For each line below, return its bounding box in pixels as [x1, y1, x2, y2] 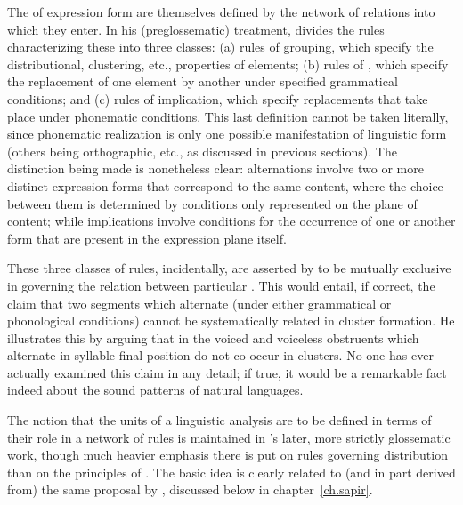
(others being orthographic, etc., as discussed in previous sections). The [7, 141, 397, 160]
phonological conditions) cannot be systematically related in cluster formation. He [7, 311, 455, 330]
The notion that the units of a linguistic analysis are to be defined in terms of [7, 411, 432, 429]
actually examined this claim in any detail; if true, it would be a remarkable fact [7, 363, 447, 381]
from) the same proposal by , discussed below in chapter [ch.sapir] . [7, 480, 373, 499]
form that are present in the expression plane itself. [7, 228, 287, 247]
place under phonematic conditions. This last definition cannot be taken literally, [7, 107, 449, 125]
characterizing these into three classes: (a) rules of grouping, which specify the [7, 37, 434, 56]
